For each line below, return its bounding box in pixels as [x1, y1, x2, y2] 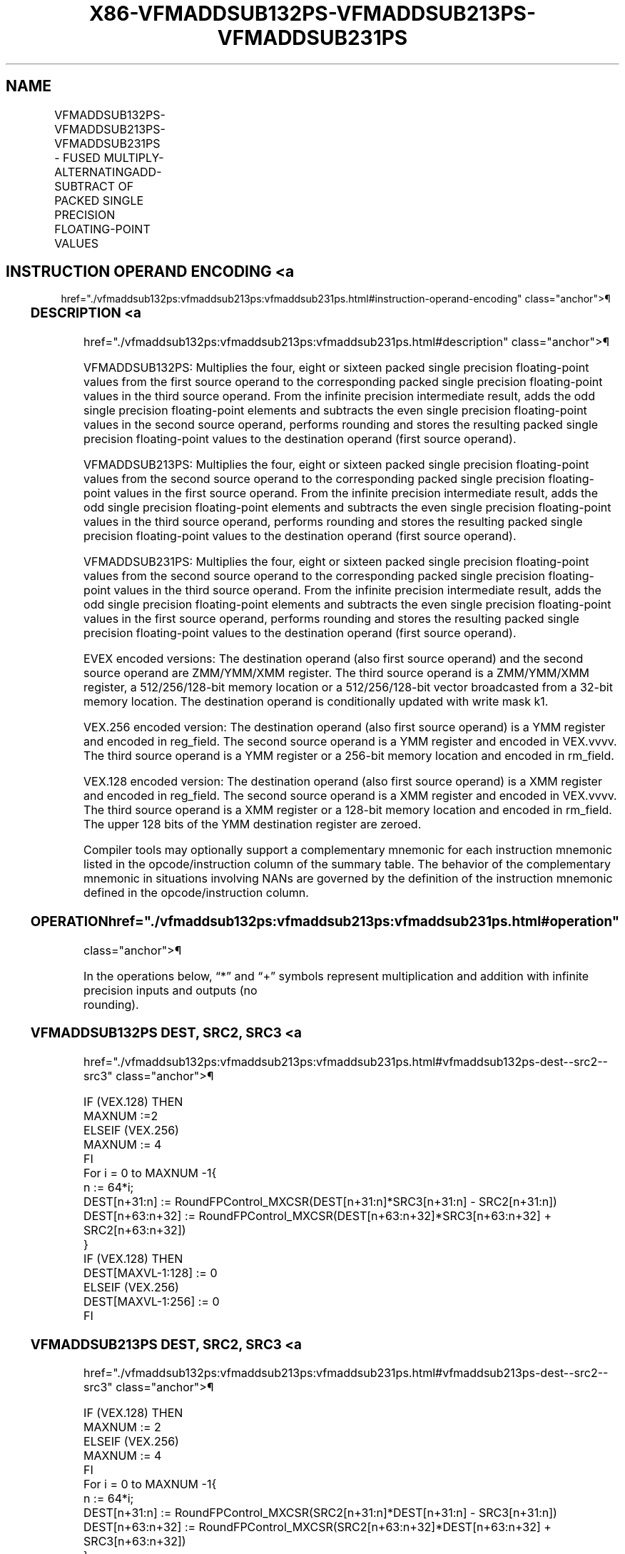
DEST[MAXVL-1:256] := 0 [83, 1294, 220, 1309]
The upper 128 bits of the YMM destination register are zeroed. [83, 817, 422, 832]
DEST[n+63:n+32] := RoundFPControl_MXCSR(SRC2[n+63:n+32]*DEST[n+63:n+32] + [83, 1520, 552, 1535]
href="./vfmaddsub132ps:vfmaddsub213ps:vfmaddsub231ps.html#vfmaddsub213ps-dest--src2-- [83, 1366, 609, 1381]
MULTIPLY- [103, 150, 164, 165]
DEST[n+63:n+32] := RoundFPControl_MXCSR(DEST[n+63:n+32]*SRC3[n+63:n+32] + [83, 1209, 552, 1224]
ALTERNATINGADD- [54, 164, 162, 179]
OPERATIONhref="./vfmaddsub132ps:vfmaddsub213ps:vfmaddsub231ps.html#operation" [30, 913, 619, 930]
